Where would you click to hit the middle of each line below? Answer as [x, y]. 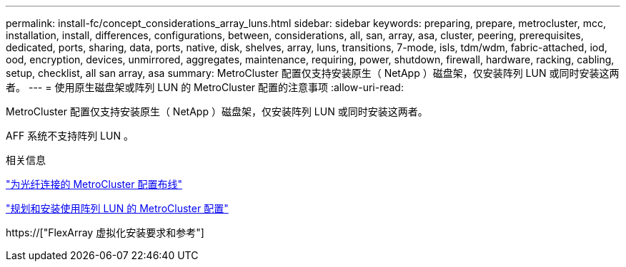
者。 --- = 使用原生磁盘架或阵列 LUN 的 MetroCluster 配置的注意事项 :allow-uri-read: [205, 87]
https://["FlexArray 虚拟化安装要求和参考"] [105, 232]
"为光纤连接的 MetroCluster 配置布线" [94, 184]
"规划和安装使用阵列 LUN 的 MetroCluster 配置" [117, 208]
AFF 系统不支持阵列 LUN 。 [70, 136]
